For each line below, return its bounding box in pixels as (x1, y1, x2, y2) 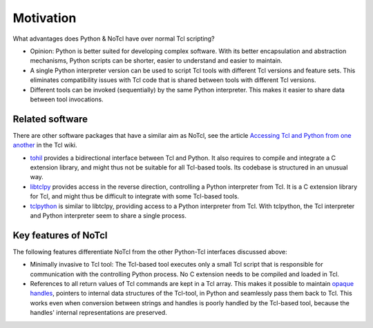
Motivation (12, 10, 77, 25)
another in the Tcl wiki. (12, 141, 77, 150)
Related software (12, 113, 88, 125)
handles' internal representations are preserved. (30, 309, 167, 317)
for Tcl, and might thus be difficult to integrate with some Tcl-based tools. (30, 192, 240, 201)
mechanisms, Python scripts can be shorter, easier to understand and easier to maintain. (30, 57, 283, 65)
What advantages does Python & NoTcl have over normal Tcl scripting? (12, 34, 215, 43)
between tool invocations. (30, 95, 104, 103)
